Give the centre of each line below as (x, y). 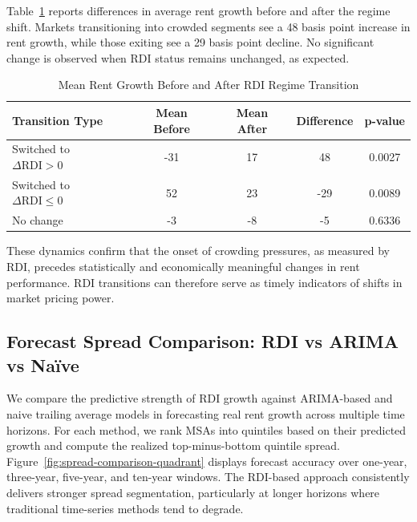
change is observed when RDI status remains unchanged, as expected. (178, 57)
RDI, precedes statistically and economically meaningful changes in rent (183, 266)
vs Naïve (43, 364)
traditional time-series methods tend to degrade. (125, 508)
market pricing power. (61, 298)
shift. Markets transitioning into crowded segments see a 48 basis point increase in (208, 26)
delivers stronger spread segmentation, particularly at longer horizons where (193, 492)
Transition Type (58, 120)
